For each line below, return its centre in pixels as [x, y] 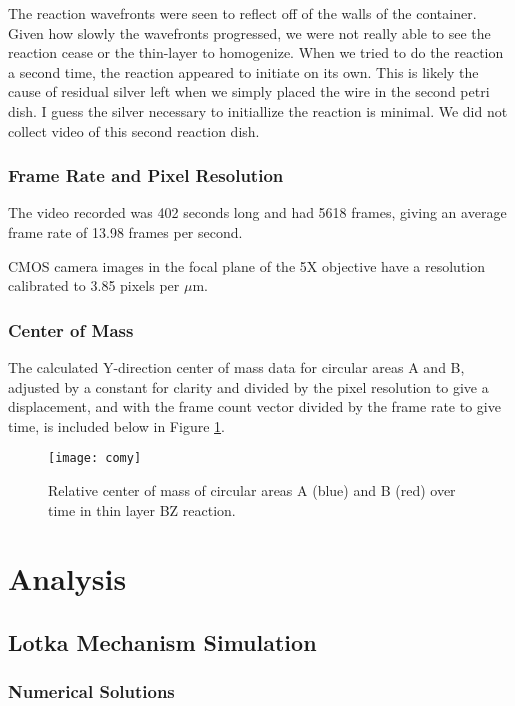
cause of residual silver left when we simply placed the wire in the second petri [249, 91]
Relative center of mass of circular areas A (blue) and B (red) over [252, 490]
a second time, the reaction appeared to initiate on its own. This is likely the [243, 71]
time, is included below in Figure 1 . [116, 425]
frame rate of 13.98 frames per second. [125, 231]
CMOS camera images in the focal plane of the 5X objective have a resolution [246, 265]
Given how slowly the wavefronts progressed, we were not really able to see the [249, 32]
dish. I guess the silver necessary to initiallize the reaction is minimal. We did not [258, 110]
